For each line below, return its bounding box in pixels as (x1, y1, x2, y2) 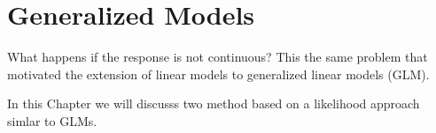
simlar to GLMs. (7, 111, 97, 129)
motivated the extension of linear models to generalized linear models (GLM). (7, 64, 430, 83)
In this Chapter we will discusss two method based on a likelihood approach (7, 94, 420, 113)
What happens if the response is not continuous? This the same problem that (7, 48, 428, 66)
